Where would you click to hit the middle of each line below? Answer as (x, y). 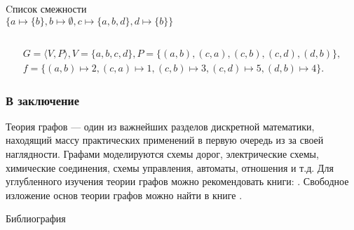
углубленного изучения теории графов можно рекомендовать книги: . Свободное (177, 181)
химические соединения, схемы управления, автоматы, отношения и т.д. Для (170, 167)
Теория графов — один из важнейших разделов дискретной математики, (160, 126)
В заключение (43, 100)
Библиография (36, 218)
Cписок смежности (46, 8)
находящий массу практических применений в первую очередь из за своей (165, 140)
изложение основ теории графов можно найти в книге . (124, 195)
